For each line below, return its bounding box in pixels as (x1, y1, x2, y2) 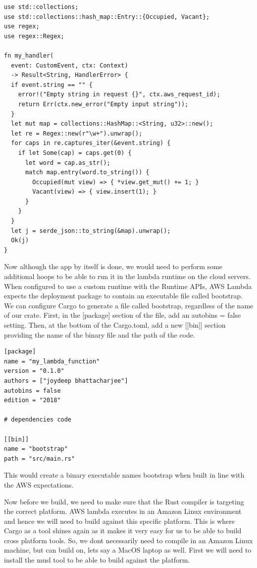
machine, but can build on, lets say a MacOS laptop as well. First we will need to (4, 545, 252, 555)
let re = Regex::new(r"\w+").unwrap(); (11, 130, 143, 137)
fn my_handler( (4, 52, 54, 59)
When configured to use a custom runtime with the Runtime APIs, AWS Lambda (4, 281, 252, 291)
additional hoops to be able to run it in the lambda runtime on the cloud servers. (4, 271, 251, 282)
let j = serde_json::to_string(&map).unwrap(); (11, 227, 171, 234)
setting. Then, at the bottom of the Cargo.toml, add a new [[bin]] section (4, 320, 226, 330)
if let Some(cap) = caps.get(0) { (18, 149, 132, 156)
